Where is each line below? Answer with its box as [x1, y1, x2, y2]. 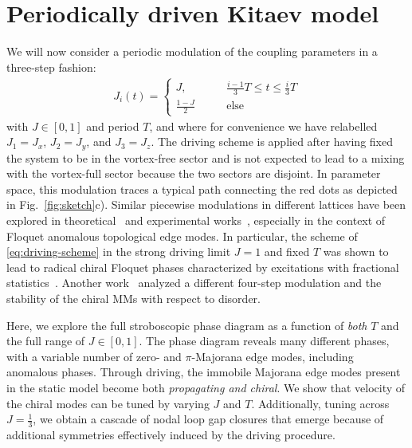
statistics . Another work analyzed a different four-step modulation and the [6, 274, 382, 291]
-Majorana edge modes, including [191, 348, 354, 364]
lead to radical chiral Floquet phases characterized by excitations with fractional [6, 258, 399, 275]
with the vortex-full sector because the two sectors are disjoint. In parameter [6, 165, 381, 182]
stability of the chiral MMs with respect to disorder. [6, 289, 261, 306]
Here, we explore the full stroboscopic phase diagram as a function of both [6, 316, 367, 333]
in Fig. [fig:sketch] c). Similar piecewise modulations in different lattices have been [6, 196, 406, 213]
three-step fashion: [6, 58, 96, 75]
